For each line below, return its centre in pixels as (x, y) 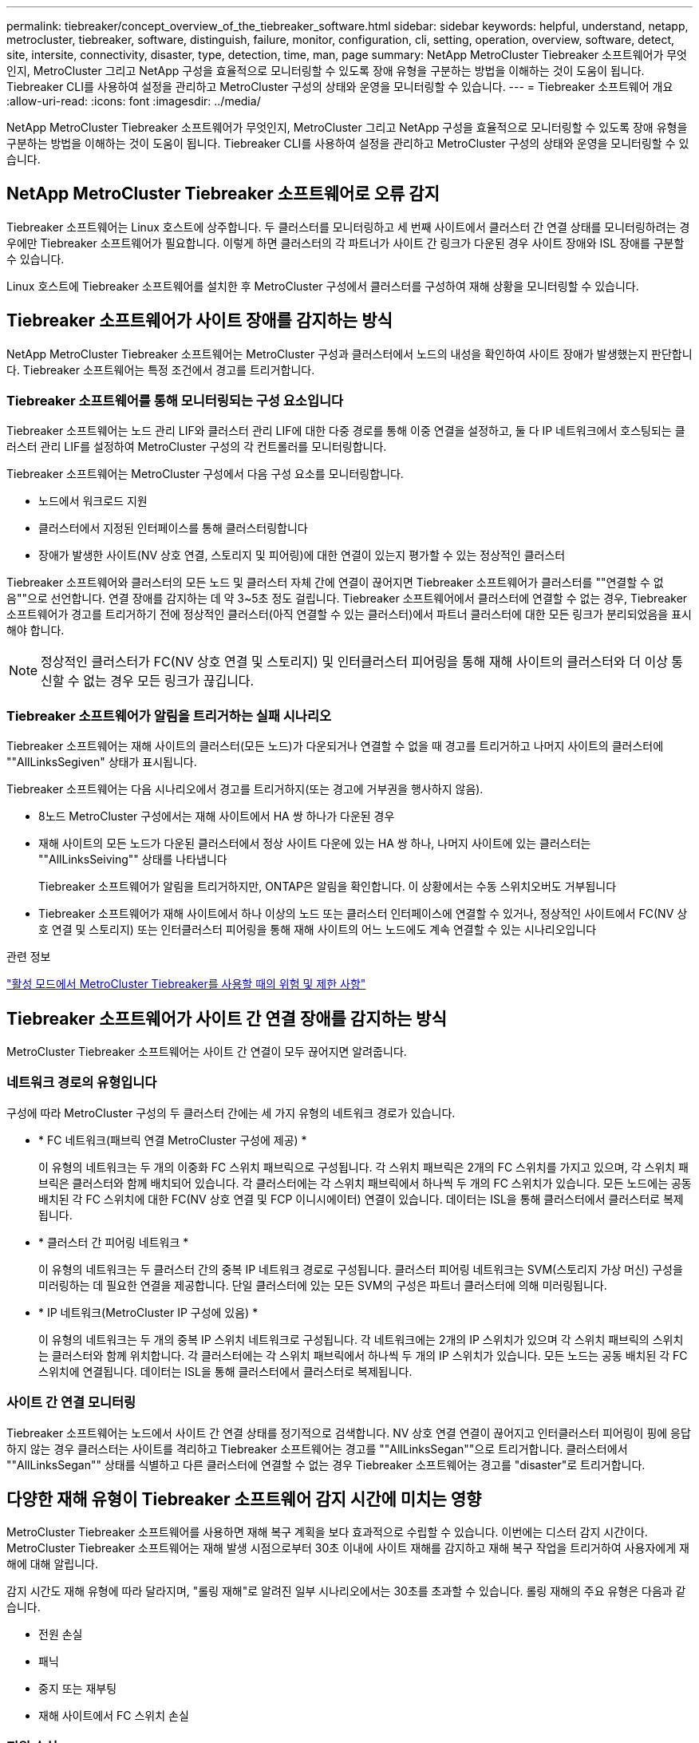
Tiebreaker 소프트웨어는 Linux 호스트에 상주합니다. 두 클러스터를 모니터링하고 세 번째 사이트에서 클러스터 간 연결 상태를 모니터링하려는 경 (348, 227)
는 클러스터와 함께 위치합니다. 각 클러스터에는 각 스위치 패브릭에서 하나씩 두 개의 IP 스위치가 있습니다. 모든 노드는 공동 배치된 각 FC (363, 1355)
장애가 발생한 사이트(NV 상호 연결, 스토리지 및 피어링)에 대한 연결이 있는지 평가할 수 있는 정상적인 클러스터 (302, 555)
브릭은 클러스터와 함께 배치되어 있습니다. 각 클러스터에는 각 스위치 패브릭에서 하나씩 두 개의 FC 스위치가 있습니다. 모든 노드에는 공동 (365, 1183)
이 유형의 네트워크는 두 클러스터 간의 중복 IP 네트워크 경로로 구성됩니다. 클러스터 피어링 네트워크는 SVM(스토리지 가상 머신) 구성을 (361, 1269)
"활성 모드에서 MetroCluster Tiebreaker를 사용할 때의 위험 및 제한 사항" (186, 984)
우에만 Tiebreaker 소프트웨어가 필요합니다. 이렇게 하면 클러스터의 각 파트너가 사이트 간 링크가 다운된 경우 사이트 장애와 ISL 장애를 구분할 (346, 243)
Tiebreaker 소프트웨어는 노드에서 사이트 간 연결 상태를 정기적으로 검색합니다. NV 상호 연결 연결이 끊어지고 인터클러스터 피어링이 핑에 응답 (349, 1433)
